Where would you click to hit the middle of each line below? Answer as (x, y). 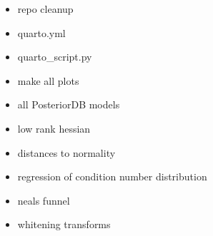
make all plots (48, 80)
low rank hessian (54, 128)
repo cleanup (45, 9)
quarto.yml (41, 32)
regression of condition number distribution (112, 176)
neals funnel (44, 200)
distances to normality (66, 152)
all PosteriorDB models (69, 104)
